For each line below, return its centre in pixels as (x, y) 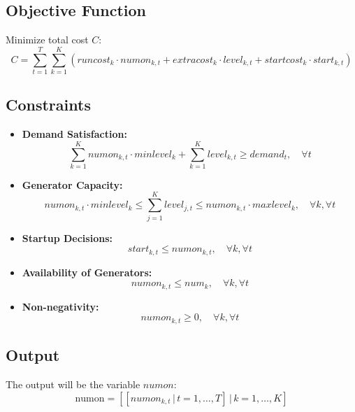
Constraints (48, 105)
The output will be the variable (73, 384)
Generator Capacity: (72, 184)
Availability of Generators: (87, 272)
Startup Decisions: (67, 237)
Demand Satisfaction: (74, 134)
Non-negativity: (60, 306)
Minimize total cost (47, 40)
